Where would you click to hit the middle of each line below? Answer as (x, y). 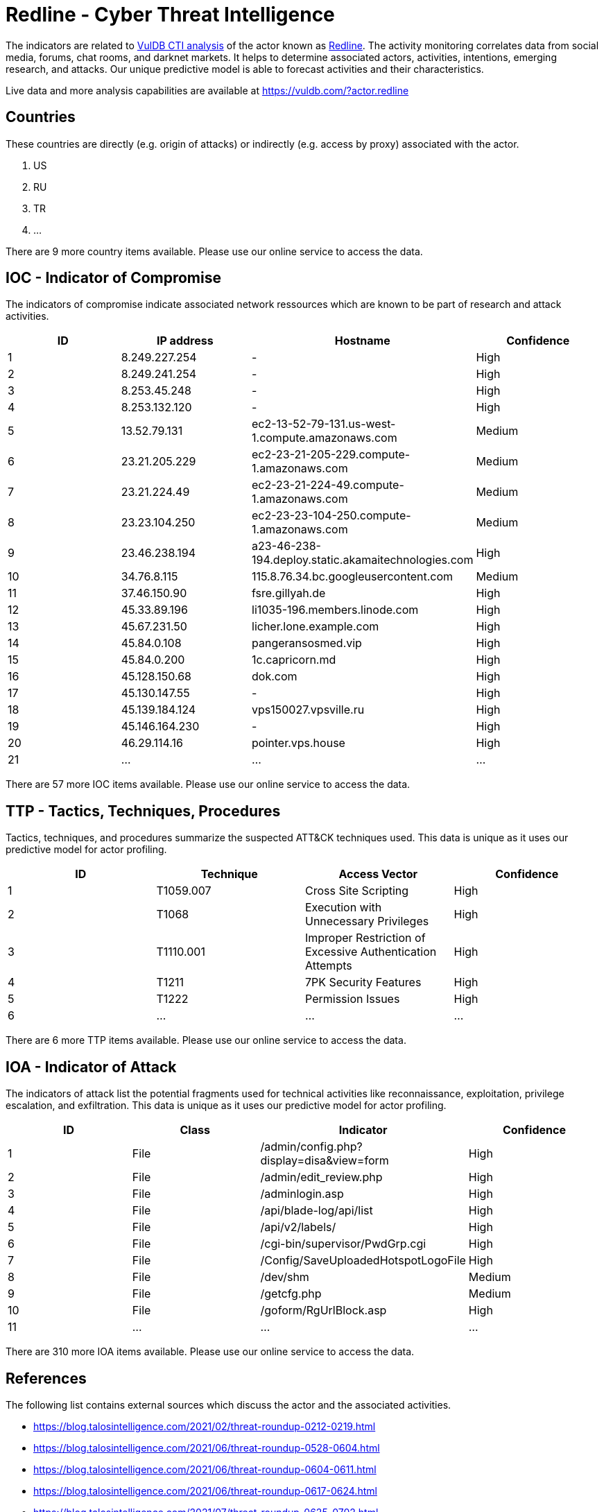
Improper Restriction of (365, 938)
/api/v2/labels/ (298, 1227)
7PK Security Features (363, 982)
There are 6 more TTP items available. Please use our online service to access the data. (206, 1040)
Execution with (344, 908)
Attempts (329, 966)
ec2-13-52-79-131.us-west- (324, 424)
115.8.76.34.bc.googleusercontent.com (353, 577)
